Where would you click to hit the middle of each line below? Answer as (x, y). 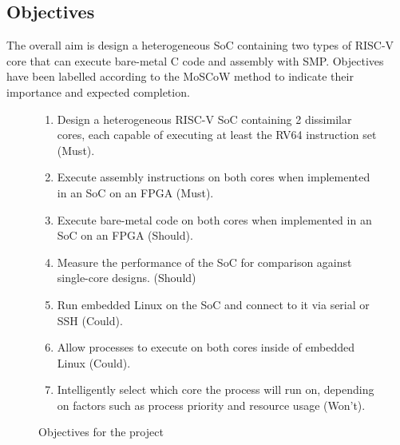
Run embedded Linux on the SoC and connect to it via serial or (213, 304)
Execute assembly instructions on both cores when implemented (214, 177)
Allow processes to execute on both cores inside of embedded (206, 347)
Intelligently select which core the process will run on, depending (216, 389)
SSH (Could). (90, 320)
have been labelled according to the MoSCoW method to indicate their (180, 76)
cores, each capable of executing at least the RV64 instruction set (217, 135)
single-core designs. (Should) (127, 278)
